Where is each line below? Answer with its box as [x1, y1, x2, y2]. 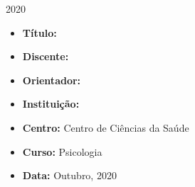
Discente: [22, 49, 69, 64]
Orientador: [22, 72, 81, 87]
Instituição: [22, 96, 80, 111]
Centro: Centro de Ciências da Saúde [22, 120, 189, 135]
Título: [22, 25, 57, 40]
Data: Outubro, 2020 [22, 168, 117, 183]
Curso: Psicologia [22, 144, 102, 159]
